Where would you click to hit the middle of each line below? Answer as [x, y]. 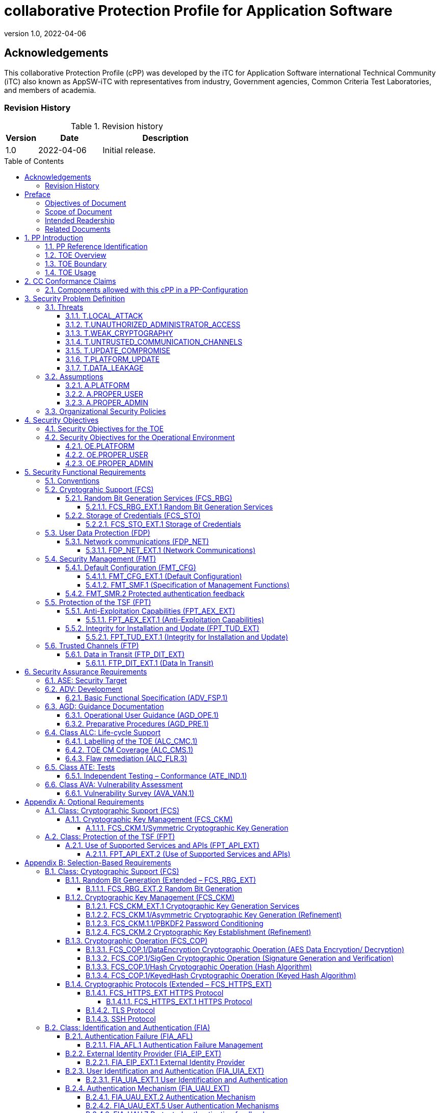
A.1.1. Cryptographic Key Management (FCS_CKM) [149, 819]
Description [165, 138]
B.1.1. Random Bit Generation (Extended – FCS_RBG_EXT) [161, 880]
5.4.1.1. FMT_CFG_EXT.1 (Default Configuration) [164, 576]
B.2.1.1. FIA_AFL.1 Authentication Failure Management [174, 1045]
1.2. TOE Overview [76, 255]
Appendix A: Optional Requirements [84, 802]
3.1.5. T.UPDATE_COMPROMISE [118, 351]
